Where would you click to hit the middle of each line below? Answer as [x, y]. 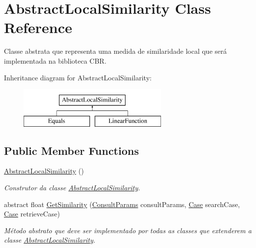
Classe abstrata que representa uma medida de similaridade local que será [115, 51]
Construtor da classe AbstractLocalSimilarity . [72, 188]
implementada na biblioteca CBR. [55, 60]
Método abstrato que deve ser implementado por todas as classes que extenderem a [128, 230]
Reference [38, 27]
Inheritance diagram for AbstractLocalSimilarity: [78, 77]
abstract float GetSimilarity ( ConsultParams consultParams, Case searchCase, [122, 204]
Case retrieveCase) [32, 214]
